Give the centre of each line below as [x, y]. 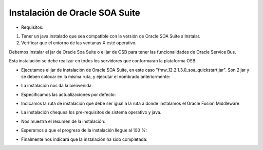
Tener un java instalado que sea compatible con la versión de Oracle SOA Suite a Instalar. [111, 36]
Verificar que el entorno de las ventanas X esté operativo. [79, 43]
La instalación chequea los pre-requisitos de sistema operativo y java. [91, 112]
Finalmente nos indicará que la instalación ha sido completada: [84, 139]
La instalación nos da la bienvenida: [57, 86]
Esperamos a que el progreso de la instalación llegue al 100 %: [84, 130]
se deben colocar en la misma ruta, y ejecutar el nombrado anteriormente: [96, 76]
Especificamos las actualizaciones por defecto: [69, 94]
